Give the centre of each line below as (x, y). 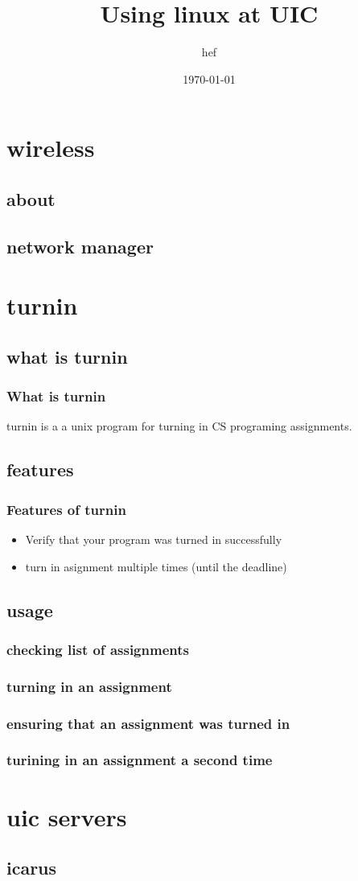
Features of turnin (66, 509)
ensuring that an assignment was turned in (148, 723)
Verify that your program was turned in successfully (154, 539)
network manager (80, 246)
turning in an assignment (89, 686)
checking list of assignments (98, 649)
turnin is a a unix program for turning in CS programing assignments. (179, 426)
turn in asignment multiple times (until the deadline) (156, 566)
